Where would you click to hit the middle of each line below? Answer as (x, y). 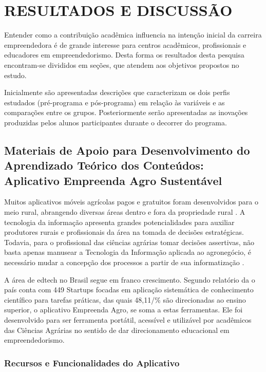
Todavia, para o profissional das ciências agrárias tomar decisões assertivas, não (129, 242)
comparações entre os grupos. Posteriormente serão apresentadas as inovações (126, 112)
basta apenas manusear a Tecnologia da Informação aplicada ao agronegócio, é (128, 252)
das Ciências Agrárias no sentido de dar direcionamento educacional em (117, 330)
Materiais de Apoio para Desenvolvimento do (127, 150)
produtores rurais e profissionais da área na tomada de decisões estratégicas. (124, 232)
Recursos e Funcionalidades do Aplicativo (92, 362)
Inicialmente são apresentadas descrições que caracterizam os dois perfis (117, 92)
